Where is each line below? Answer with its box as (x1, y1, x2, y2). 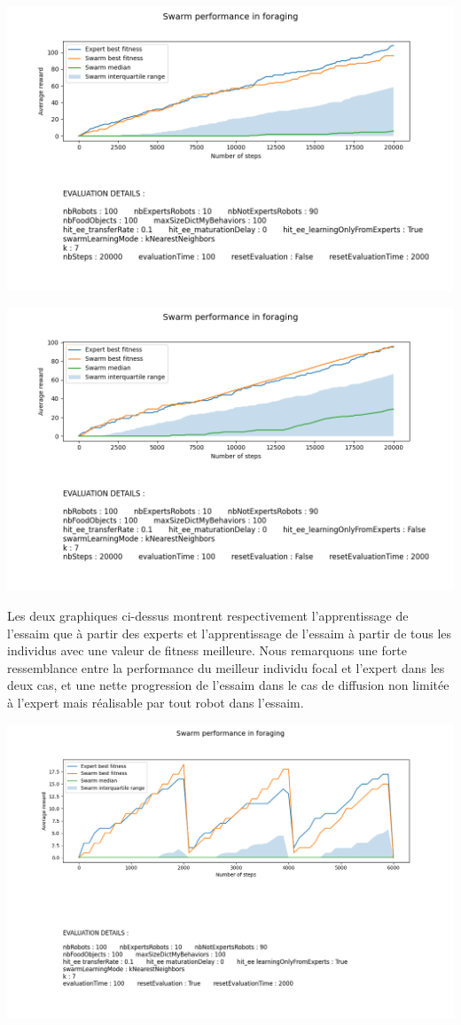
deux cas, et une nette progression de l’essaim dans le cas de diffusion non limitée (7, 676, 449, 694)
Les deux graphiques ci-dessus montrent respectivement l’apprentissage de (7, 606, 409, 625)
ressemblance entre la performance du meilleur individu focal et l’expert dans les (7, 658, 445, 677)
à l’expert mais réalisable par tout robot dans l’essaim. (7, 693, 304, 711)
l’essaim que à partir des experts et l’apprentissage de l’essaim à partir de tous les (7, 623, 452, 642)
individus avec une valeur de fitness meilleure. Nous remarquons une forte (7, 641, 407, 660)
